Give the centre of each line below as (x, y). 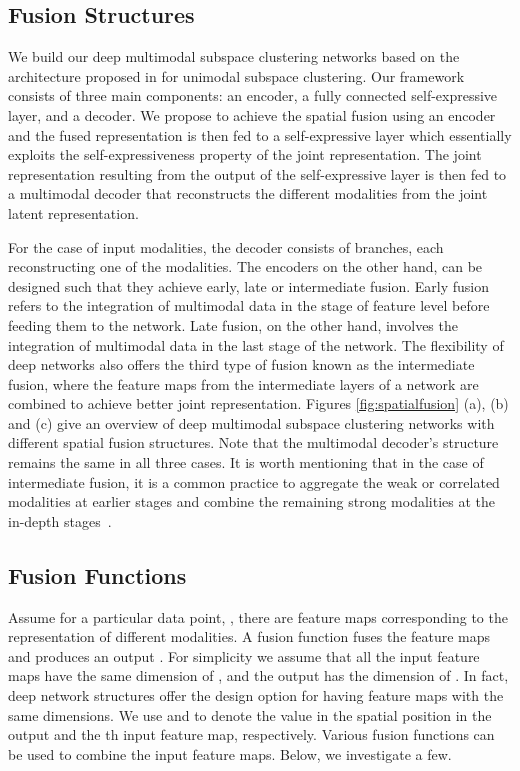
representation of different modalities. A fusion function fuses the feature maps (249, 636)
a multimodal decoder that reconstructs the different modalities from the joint (248, 193)
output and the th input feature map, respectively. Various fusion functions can (251, 734)
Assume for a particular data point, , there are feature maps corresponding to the (258, 616)
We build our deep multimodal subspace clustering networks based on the (234, 56)
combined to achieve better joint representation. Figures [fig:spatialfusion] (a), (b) (258, 403)
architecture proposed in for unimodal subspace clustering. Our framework (236, 75)
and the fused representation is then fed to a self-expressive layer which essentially (260, 134)
